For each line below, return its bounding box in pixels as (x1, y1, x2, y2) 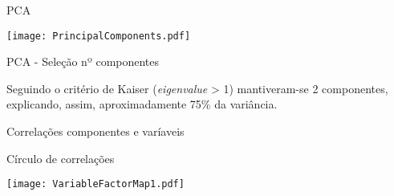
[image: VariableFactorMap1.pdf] (6, 178, 185, 190)
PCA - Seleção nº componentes (6, 53, 160, 70)
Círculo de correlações (6, 149, 115, 166)
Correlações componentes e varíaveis (6, 123, 185, 140)
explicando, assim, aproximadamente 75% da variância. (6, 96, 278, 112)
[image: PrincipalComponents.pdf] (6, 30, 191, 42)
